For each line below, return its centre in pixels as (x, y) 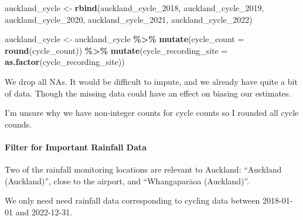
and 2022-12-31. (44, 212)
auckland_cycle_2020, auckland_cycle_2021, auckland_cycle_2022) (129, 19)
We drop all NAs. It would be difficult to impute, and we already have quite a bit (151, 81)
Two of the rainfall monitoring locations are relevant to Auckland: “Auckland (143, 169)
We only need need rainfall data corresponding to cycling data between (132, 200)
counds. (18, 124)
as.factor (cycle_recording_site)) (65, 62)
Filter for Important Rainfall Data (76, 147)
